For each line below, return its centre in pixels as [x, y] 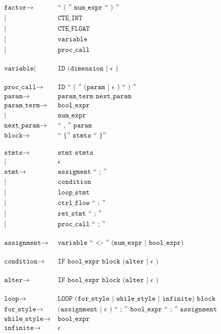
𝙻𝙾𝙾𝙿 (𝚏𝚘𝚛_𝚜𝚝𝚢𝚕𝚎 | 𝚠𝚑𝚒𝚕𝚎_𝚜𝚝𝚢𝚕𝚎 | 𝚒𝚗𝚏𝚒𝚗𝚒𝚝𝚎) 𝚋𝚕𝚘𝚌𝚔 [136, 298]
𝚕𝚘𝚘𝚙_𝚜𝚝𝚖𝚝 [74, 192]
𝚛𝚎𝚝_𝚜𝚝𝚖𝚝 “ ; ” [80, 213]
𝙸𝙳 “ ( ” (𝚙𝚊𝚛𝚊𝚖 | [84, 87]
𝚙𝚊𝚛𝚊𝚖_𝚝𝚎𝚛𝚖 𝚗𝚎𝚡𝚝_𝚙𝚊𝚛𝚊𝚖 [95, 96]
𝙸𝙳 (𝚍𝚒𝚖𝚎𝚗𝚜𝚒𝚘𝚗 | [83, 69]
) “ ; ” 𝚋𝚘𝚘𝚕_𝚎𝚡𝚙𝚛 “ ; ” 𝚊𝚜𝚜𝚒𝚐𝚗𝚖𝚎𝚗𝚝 [163, 309]
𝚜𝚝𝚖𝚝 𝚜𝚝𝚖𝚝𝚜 [76, 153]
